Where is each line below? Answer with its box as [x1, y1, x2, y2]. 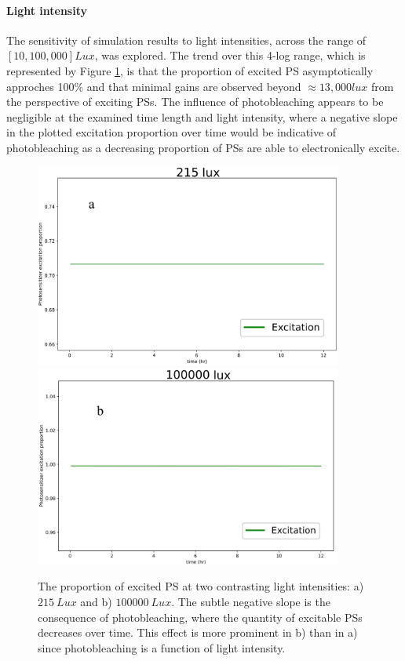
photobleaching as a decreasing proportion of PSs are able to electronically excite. [6, 139, 400, 155]
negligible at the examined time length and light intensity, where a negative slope [6, 108, 398, 125]
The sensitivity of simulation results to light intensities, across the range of [6, 31, 367, 48]
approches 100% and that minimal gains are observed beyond [6, 78, 301, 94]
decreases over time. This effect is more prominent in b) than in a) [38, 624, 358, 641]
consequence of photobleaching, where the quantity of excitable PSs [38, 608, 363, 625]
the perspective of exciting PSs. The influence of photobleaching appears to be [6, 93, 384, 110]
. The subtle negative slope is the [171, 594, 330, 610]
